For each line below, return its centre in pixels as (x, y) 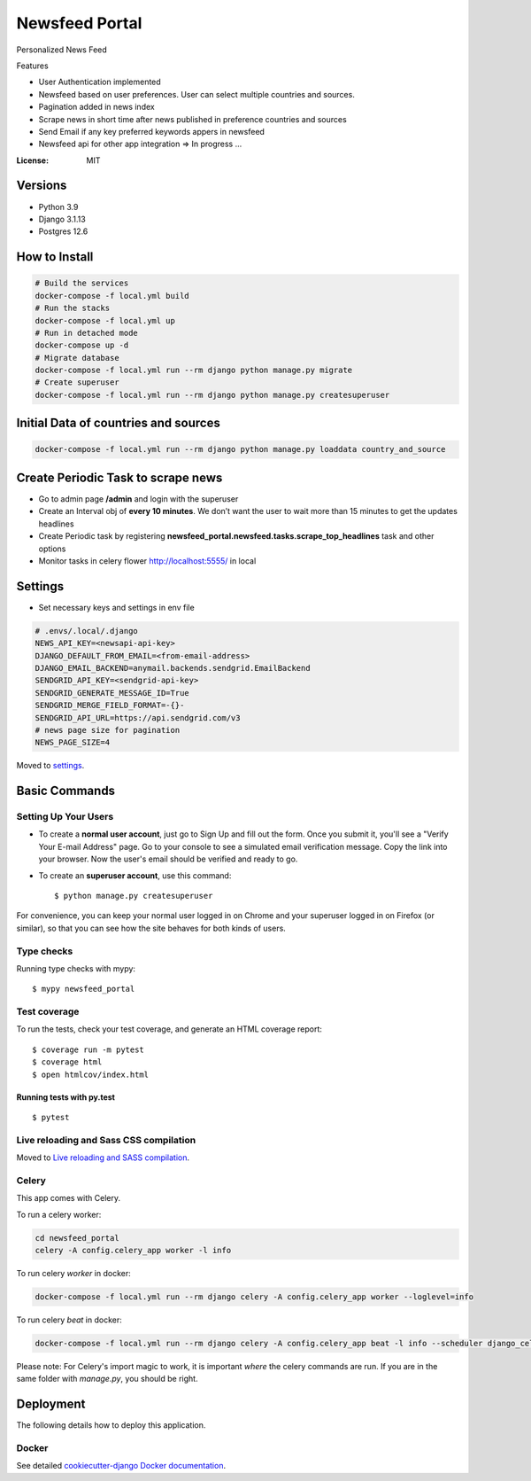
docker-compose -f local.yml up (105, 320)
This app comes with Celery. (69, 1198)
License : (32, 160)
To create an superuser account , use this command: (135, 875)
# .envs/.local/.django (87, 631)
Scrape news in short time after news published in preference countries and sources (192, 119)
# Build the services (82, 283)
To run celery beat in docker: (69, 1320)
